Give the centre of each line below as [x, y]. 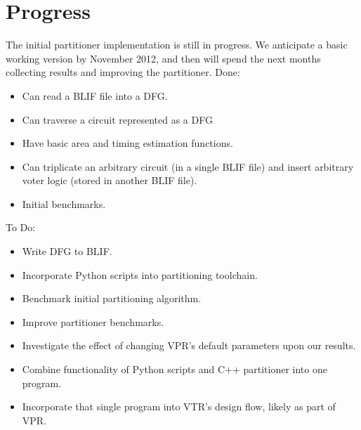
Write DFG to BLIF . [67, 251]
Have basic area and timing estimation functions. [127, 143]
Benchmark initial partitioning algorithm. [112, 298]
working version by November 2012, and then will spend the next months [163, 58]
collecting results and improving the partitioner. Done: [123, 72]
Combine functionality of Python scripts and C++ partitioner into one [175, 369]
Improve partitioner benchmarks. [93, 321]
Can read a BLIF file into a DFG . [95, 95]
